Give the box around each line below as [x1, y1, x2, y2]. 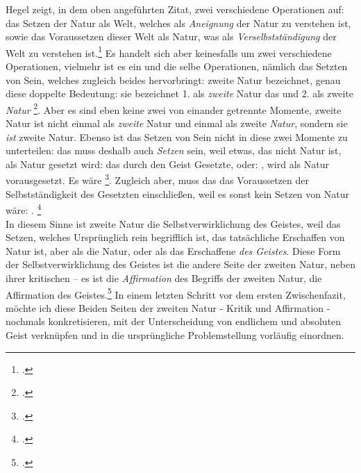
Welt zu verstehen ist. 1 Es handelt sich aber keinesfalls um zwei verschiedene [6, 43, 332, 60]
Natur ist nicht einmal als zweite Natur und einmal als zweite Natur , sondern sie [6, 116, 348, 131]
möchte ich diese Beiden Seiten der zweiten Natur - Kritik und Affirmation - [6, 300, 330, 315]
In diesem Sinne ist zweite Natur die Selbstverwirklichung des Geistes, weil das [6, 216, 341, 231]
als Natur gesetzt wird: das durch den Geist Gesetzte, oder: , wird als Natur [6, 156, 329, 171]
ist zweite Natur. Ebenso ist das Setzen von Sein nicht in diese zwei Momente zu [6, 129, 348, 144]
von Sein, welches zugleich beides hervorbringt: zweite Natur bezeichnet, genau [6, 72, 341, 87]
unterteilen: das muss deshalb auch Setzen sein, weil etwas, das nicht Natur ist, [6, 143, 342, 158]
